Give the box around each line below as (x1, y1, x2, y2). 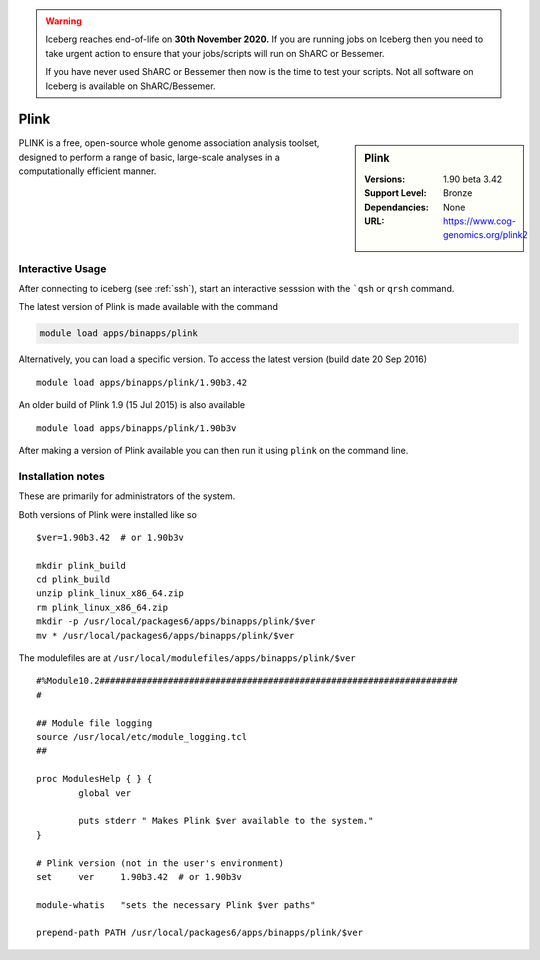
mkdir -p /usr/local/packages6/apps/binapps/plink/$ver (36, 616, 316, 627)
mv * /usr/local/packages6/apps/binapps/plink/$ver (36, 630, 295, 641)
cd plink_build (36, 574, 111, 585)
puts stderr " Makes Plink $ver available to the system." (78, 815, 374, 827)
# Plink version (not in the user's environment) (36, 857, 285, 869)
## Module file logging (36, 717, 153, 729)
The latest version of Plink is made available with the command (18, 301, 279, 313)
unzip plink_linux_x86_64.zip (36, 588, 185, 599)
